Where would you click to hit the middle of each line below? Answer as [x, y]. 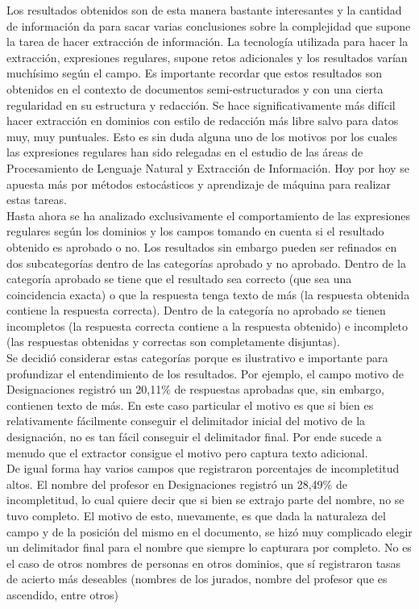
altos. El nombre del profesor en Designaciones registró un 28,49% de [177, 484]
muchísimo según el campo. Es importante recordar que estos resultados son [195, 73]
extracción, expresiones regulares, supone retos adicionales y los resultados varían [207, 57]
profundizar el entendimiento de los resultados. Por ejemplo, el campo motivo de [205, 373]
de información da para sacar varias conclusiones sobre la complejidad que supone [209, 25]
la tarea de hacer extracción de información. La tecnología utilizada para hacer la [207, 42]
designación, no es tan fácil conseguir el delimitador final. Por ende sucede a [194, 437]
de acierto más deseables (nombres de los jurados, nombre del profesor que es [197, 579]
